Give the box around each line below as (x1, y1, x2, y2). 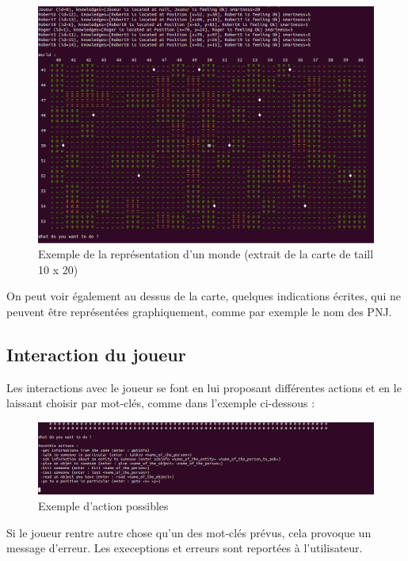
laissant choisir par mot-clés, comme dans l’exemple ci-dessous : (6, 395, 315, 411)
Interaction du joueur (6, 342, 186, 366)
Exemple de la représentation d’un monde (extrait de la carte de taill (38, 246, 374, 262)
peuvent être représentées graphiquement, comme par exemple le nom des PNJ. (6, 303, 392, 319)
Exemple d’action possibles (38, 497, 169, 513)
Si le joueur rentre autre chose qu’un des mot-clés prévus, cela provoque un (6, 524, 372, 540)
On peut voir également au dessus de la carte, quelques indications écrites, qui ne (6, 288, 401, 304)
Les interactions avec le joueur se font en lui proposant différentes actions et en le (6, 379, 402, 395)
